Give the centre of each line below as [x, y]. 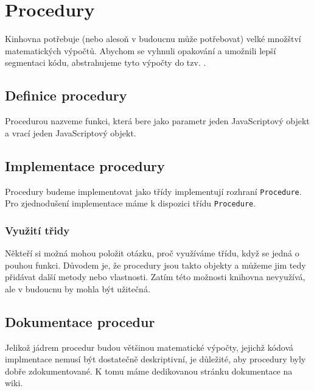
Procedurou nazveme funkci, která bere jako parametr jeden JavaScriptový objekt [157, 121]
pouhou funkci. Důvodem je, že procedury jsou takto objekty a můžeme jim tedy [155, 265]
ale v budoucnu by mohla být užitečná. [78, 288]
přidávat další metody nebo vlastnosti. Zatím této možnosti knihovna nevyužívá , [155, 277]
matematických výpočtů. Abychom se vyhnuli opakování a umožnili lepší [141, 50]
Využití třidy [37, 230]
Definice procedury [66, 95]
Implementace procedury [85, 165]
